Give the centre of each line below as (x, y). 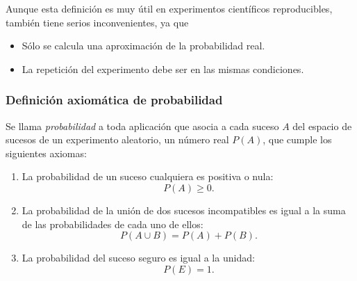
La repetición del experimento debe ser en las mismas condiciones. (163, 69)
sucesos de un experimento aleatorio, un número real (117, 139)
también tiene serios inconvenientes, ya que (97, 22)
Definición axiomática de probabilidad (114, 100)
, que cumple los (297, 139)
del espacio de (322, 126)
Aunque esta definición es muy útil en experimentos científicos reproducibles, (169, 8)
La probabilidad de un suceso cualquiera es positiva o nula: (148, 176)
